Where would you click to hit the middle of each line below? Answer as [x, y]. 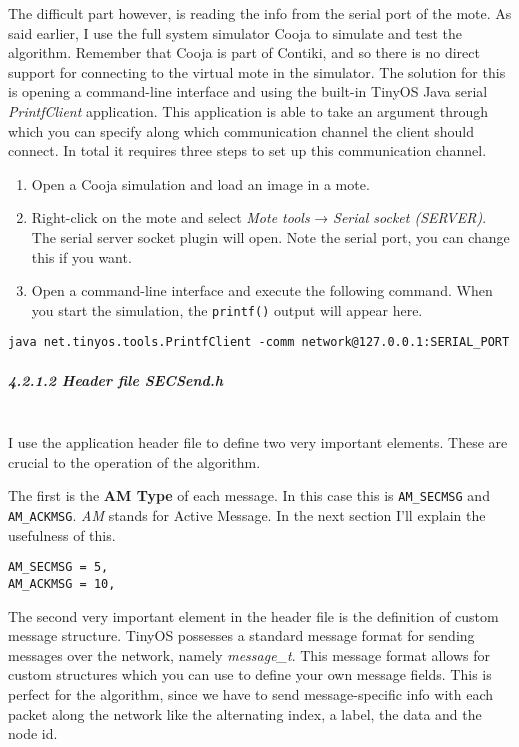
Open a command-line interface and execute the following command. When [262, 290]
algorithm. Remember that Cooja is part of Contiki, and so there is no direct [244, 52]
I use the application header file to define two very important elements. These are [258, 442]
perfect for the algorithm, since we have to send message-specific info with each [250, 693]
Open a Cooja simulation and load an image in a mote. [200, 183]
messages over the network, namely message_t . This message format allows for [249, 654]
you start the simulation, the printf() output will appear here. [227, 309]
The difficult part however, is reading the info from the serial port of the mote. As [260, 13]
